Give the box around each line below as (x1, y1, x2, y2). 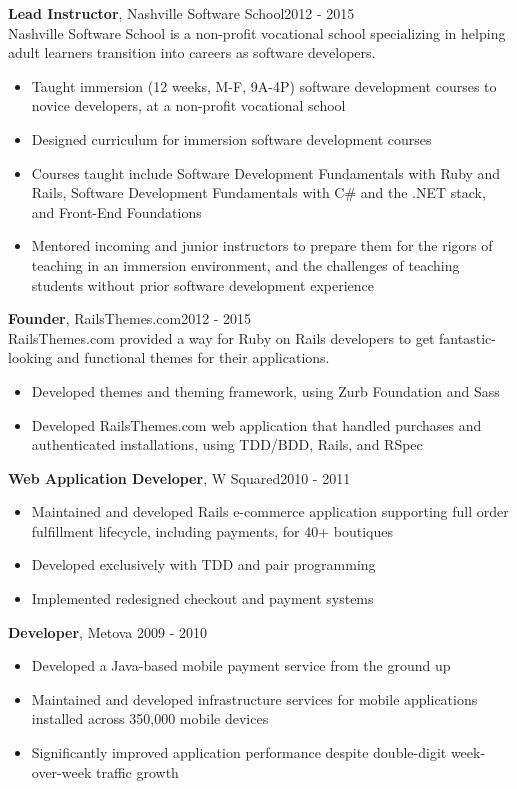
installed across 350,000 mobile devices (31, 708, 269, 729)
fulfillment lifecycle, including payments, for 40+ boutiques (31, 520, 393, 541)
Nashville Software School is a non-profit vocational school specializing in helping (8, 22, 506, 43)
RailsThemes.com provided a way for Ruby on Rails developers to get (8, 327, 435, 348)
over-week (31, 761, 92, 782)
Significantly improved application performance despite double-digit (31, 742, 447, 763)
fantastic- (439, 327, 496, 348)
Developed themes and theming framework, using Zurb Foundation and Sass (31, 380, 500, 401)
